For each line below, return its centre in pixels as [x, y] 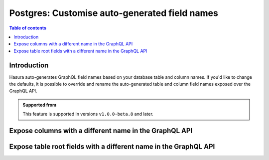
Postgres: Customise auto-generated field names [114, 13]
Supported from [40, 105]
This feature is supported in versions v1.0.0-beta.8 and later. [88, 114]
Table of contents [28, 28]
